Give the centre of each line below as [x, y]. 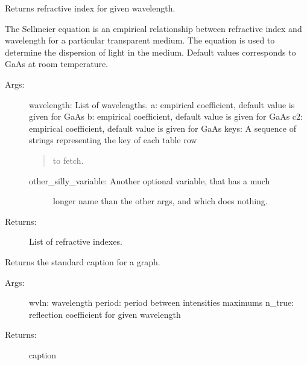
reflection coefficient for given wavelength [105, 314]
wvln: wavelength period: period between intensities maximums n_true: [162, 302]
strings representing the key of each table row [113, 140]
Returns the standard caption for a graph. [83, 261]
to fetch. [68, 160]
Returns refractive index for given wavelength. [90, 8]
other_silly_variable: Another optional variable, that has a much [150, 180]
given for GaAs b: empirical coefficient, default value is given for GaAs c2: [166, 116]
